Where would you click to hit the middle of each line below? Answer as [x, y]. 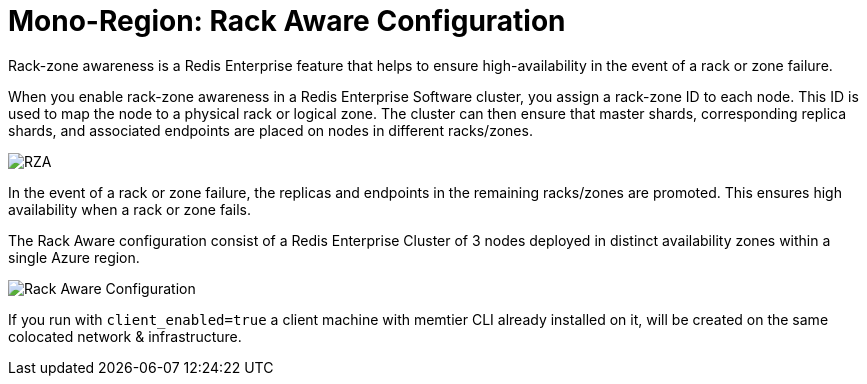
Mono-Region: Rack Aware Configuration [287, 21]
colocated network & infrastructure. [125, 336]
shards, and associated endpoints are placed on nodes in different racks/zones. [270, 130]
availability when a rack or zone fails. [129, 209]
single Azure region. [74, 257]
